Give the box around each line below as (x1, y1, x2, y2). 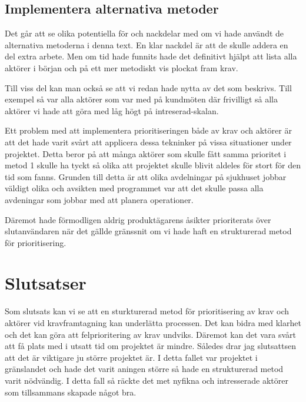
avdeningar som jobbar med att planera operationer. (5, 193, 194, 205)
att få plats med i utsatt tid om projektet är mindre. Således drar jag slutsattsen (5, 340, 296, 352)
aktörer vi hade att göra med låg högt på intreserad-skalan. (5, 104, 219, 117)
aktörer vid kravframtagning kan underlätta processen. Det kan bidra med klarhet (5, 317, 301, 329)
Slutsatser (5, 271, 87, 295)
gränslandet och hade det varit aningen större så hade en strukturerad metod (5, 363, 284, 375)
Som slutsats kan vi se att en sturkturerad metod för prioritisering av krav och (5, 305, 290, 317)
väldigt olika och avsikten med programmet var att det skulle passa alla (5, 182, 264, 194)
